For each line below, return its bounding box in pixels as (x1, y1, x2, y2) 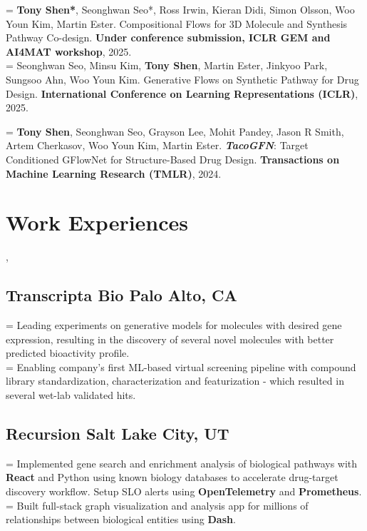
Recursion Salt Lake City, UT (6, 423, 229, 444)
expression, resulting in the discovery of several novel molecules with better (6, 331, 334, 346)
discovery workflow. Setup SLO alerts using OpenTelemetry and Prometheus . (6, 484, 362, 498)
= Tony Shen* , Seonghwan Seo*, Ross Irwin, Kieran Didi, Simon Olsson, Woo (6, 2, 355, 16)
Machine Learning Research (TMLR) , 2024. (6, 166, 222, 181)
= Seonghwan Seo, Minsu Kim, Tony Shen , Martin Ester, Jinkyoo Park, (6, 58, 328, 73)
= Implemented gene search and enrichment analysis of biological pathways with (6, 455, 358, 470)
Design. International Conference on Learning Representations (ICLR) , (6, 86, 358, 101)
